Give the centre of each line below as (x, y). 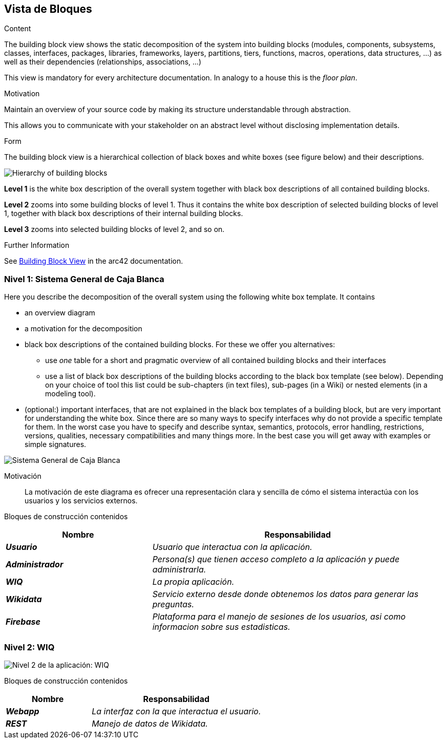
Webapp (23, 711)
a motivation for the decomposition (83, 329)
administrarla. (179, 570)
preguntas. (173, 604)
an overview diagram (60, 313)
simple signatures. (56, 444)
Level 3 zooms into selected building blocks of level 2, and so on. (114, 229)
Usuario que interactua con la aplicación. (232, 547)
